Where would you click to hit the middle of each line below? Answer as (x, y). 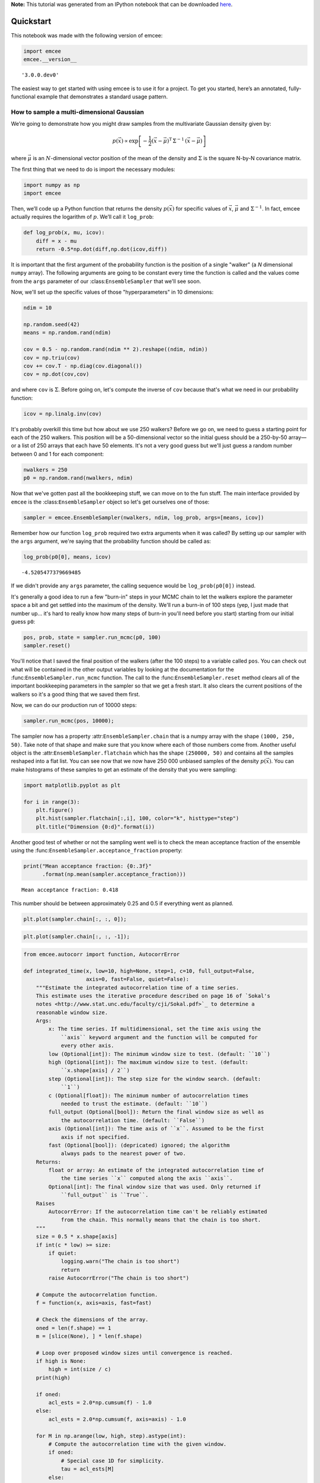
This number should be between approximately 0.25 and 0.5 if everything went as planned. (122, 903)
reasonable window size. (72, 1012)
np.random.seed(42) (52, 324)
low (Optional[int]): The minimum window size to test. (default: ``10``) (159, 1054)
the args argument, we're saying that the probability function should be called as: (111, 541)
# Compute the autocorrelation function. (97, 1294)
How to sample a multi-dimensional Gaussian (78, 112)
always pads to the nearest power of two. (123, 1153)
